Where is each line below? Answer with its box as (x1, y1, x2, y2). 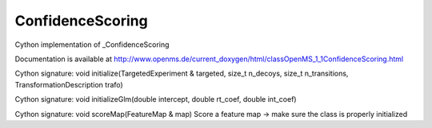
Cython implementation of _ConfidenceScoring (14, 40, 170, 49)
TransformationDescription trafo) (14, 80, 123, 89)
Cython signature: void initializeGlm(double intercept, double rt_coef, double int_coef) (14, 95, 297, 104)
